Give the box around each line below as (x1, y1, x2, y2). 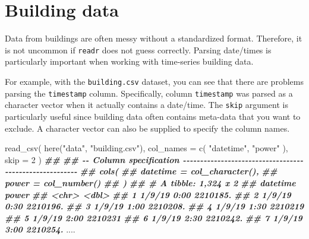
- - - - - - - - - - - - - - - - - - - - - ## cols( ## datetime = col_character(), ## (5, 165, 278, 177)
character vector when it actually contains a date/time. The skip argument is (5, 98, 288, 111)
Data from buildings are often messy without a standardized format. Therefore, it (5, 32, 302, 44)
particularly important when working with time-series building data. (5, 55, 254, 68)
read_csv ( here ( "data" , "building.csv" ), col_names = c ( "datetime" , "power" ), (5, 142, 288, 154)
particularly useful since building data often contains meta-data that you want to (5, 110, 301, 122)
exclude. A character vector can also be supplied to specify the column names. (5, 122, 290, 134)
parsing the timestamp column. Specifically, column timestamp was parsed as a (5, 87, 293, 99)
